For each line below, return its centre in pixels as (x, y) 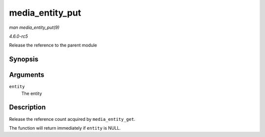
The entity (32, 93)
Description (27, 107)
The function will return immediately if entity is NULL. (65, 128)
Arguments (27, 75)
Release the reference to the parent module (53, 45)
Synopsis (24, 59)
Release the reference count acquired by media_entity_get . (72, 119)
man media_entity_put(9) (34, 27)
